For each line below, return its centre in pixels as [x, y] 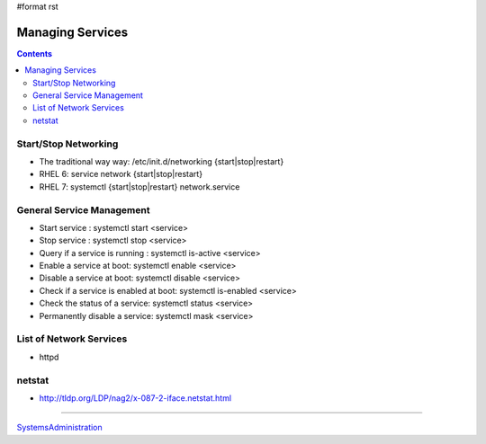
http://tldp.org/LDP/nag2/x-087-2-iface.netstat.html [135, 398]
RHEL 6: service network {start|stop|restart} [121, 174]
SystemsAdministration [59, 428]
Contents [35, 53]
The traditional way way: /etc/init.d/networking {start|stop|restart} [162, 161]
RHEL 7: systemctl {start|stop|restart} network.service [139, 186]
